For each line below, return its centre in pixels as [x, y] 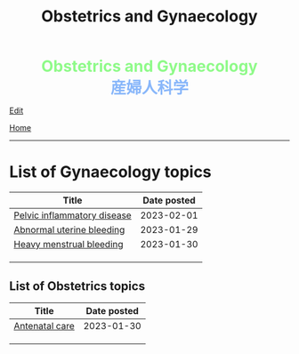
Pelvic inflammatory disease [73, 215]
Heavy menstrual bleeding [69, 245]
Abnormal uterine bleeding [69, 230]
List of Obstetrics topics [77, 286]
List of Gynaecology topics [110, 172]
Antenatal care [44, 326]
